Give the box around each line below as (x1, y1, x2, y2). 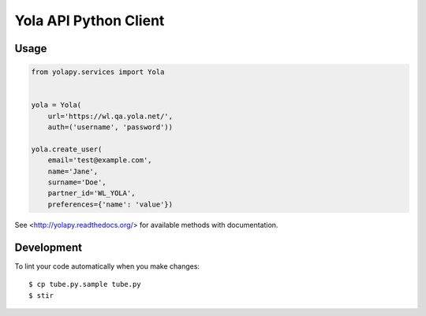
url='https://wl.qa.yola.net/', (47, 111, 174, 121)
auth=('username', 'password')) (47, 123, 174, 132)
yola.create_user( (31, 144, 103, 154)
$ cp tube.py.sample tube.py (28, 280, 141, 289)
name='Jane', (47, 166, 99, 176)
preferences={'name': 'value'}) (47, 199, 174, 209)
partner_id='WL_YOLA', (47, 189, 136, 198)
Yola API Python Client (14, 12, 165, 29)
